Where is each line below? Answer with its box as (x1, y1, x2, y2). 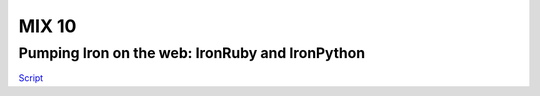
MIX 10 (18, 15, 77, 37)
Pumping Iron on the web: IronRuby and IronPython (18, 44, 365, 62)
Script (18, 72, 44, 84)
